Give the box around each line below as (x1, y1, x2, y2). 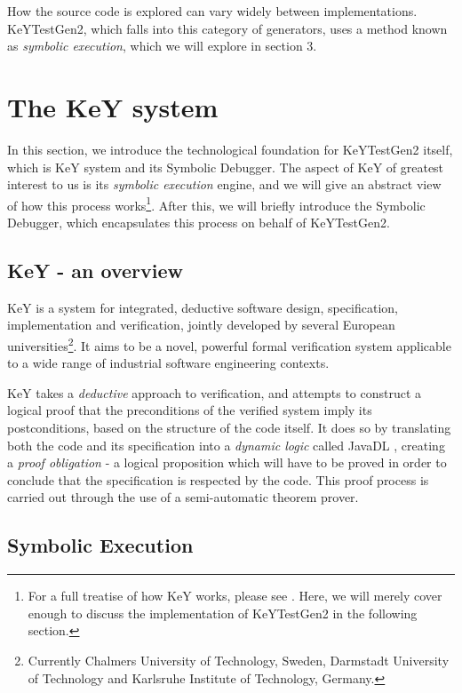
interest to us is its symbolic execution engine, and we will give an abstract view (7, 175, 442, 194)
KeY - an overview (7, 256, 184, 283)
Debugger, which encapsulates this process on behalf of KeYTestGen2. (7, 212, 390, 231)
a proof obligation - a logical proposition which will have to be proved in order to (7, 453, 447, 472)
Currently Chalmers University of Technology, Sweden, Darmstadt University (28, 650, 450, 669)
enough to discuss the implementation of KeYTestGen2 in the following (28, 603, 418, 622)
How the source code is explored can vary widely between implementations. (7, 2, 418, 20)
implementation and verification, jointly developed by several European (7, 315, 395, 334)
